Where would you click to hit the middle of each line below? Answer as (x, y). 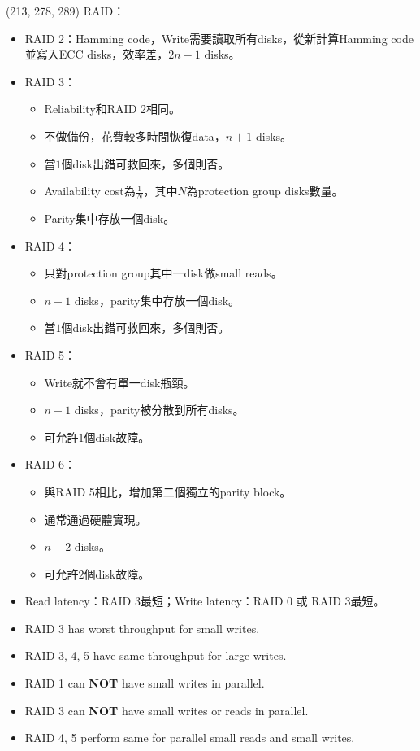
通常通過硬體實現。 (95, 519)
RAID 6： (50, 464)
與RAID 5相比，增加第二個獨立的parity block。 (168, 491)
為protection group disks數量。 (265, 191)
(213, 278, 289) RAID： (65, 11)
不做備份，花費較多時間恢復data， (135, 135)
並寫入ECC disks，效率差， (97, 54)
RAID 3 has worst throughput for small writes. (142, 628)
